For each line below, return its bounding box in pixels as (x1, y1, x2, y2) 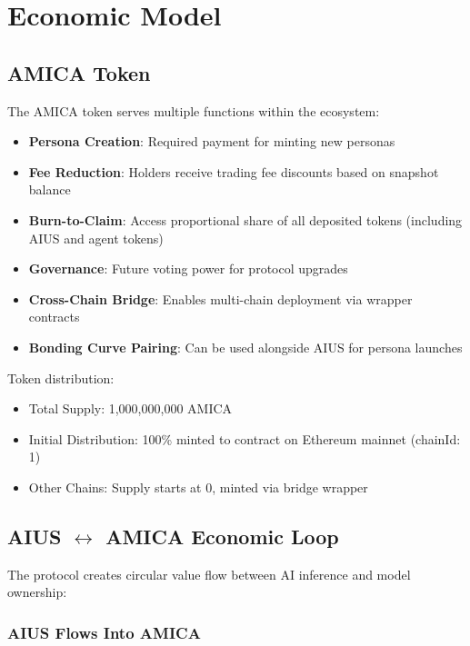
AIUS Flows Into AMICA (7, 621, 201, 643)
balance (28, 180, 71, 199)
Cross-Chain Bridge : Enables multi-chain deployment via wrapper (28, 289, 413, 308)
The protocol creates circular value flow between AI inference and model (7, 564, 411, 583)
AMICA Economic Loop (105, 522, 339, 550)
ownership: (7, 582, 67, 601)
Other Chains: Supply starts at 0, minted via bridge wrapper (28, 477, 368, 496)
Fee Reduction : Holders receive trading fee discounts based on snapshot (28, 162, 439, 181)
